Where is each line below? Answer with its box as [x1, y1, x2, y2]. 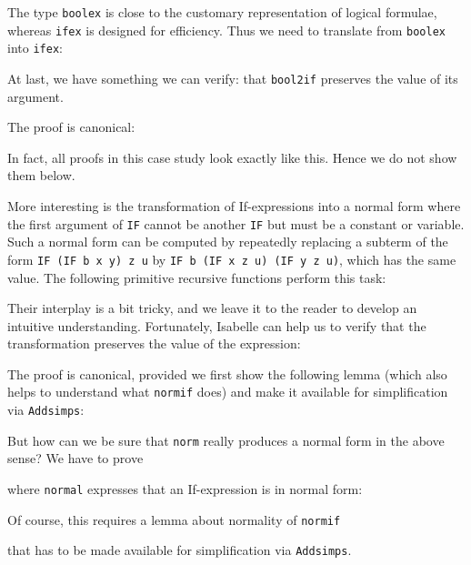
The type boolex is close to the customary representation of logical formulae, [7, 3, 437, 21]
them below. [7, 166, 75, 185]
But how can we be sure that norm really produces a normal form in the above [7, 430, 445, 449]
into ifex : [7, 38, 63, 57]
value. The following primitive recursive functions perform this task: [7, 267, 386, 287]
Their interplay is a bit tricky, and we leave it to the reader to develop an [7, 298, 417, 318]
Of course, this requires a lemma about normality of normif [7, 510, 341, 529]
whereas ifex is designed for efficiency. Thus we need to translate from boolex [7, 20, 446, 39]
